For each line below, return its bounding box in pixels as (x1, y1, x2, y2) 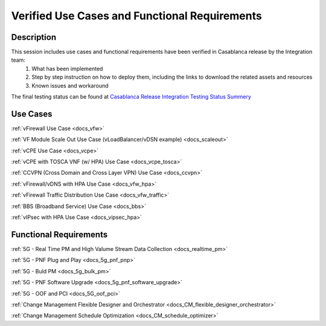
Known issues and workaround (31, 82, 109, 89)
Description (11, 32, 57, 42)
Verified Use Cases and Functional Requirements (11, 9, 262, 22)
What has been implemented (31, 65, 103, 72)
